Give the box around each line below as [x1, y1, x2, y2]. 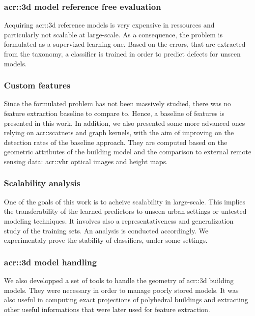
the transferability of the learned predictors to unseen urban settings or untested [4, 206, 247, 216]
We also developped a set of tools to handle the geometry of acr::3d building [4, 275, 234, 285]
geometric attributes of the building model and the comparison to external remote [4, 146, 252, 157]
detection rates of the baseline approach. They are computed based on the [4, 137, 227, 147]
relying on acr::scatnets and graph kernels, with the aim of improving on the [4, 127, 234, 138]
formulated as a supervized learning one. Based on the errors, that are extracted [4, 39, 246, 49]
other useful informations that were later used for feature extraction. [4, 304, 210, 314]
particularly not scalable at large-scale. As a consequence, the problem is [4, 29, 223, 39]
